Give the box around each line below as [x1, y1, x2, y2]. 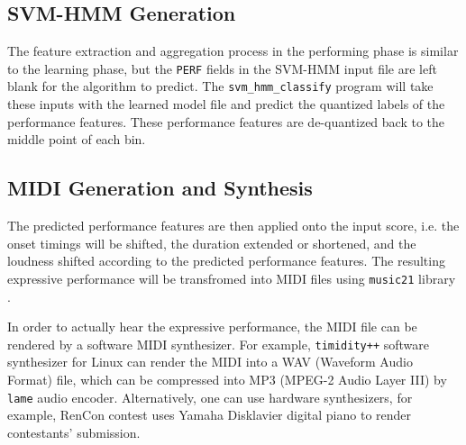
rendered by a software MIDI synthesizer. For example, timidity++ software [7, 334, 429, 353]
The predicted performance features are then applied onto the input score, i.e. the [7, 216, 460, 235]
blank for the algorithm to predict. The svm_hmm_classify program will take [7, 77, 434, 95]
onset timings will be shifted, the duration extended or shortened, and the [7, 233, 416, 252]
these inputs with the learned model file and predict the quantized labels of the [7, 95, 445, 114]
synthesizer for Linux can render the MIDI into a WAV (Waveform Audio [7, 352, 413, 371]
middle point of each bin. [7, 130, 146, 149]
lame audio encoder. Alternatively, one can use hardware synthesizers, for [7, 387, 413, 406]
